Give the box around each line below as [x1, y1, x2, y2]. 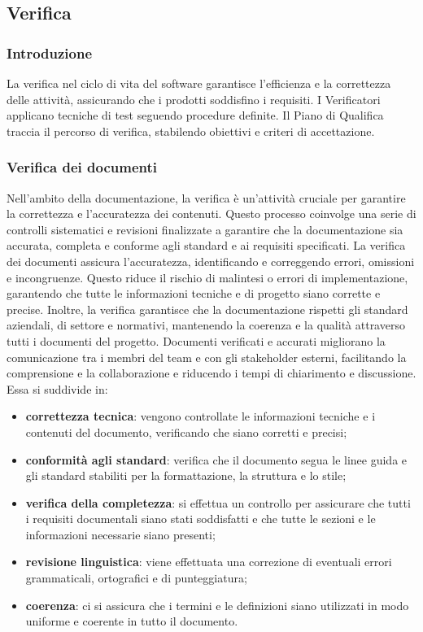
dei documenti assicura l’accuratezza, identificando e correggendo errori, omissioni [7, 252, 415, 269]
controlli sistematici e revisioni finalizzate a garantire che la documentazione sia [7, 220, 403, 238]
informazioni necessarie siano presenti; [25, 525, 216, 543]
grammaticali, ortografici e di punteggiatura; [25, 569, 247, 586]
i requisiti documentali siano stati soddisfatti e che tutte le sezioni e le [25, 510, 376, 527]
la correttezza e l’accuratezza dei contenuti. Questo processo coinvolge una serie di [7, 205, 416, 222]
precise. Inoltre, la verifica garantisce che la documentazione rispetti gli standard [7, 300, 408, 317]
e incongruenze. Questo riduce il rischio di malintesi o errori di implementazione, [7, 268, 408, 285]
